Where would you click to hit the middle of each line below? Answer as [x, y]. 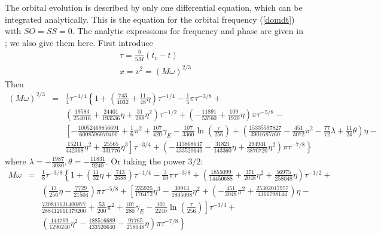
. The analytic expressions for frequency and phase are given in [188, 31]
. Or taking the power [145, 161]
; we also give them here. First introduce [79, 42]
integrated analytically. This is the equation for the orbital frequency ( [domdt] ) [150, 19]
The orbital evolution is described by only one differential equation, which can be [154, 7]
